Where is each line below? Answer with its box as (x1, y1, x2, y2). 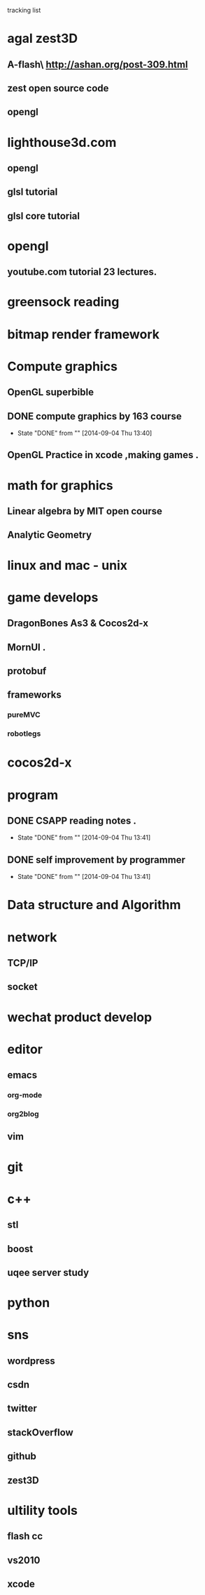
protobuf (7, 665, 47, 677)
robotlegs (7, 729, 41, 738)
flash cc (7, 1530, 43, 1542)
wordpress (7, 1355, 56, 1367)
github (7, 1450, 37, 1462)
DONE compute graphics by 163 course (7, 410, 182, 422)
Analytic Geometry (7, 529, 92, 541)
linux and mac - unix (7, 557, 128, 573)
